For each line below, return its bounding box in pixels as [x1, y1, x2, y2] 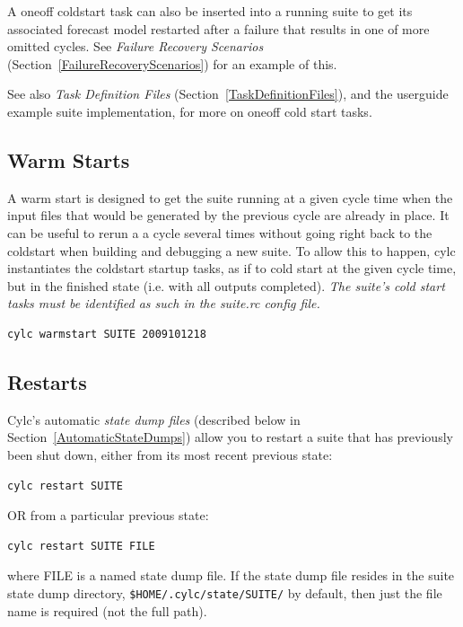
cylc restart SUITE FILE [7, 539, 155, 552]
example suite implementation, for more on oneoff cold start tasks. [7, 102, 372, 120]
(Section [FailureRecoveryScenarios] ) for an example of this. [7, 54, 337, 73]
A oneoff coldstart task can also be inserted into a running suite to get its [7, 2, 413, 20]
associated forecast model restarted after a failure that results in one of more [7, 19, 430, 38]
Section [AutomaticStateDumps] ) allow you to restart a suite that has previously [7, 428, 453, 446]
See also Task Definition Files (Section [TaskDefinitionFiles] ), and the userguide [7, 84, 449, 103]
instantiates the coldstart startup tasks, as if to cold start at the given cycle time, [7, 259, 457, 278]
